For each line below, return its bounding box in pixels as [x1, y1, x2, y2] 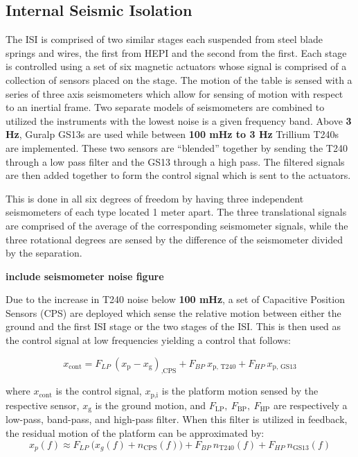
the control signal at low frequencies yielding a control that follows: [6, 333, 291, 347]
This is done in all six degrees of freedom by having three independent [6, 191, 304, 205]
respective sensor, [6, 397, 80, 412]
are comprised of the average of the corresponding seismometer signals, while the [6, 218, 348, 232]
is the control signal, [55, 383, 142, 398]
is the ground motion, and [95, 397, 206, 412]
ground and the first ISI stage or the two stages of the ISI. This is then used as [6, 319, 341, 334]
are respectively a [273, 397, 348, 412]
